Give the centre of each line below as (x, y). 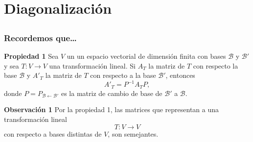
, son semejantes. (133, 133)
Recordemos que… (40, 37)
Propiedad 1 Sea (31, 56)
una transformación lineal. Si (92, 65)
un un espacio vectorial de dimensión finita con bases (146, 56)
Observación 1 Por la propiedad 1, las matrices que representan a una (111, 109)
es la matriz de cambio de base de (112, 93)
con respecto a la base (123, 75)
